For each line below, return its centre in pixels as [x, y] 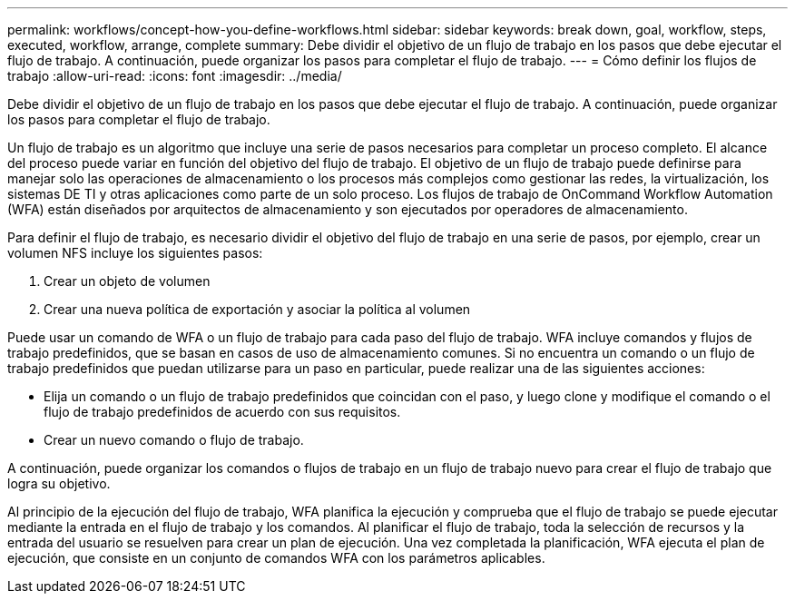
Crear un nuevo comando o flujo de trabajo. [174, 440]
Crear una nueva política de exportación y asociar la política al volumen [257, 309]
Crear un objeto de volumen [127, 281]
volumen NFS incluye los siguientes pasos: [135, 253]
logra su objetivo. [59, 483]
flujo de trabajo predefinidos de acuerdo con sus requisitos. [222, 412]
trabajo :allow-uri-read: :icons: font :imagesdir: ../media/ [175, 76]
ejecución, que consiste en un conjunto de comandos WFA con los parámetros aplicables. [276, 558]
